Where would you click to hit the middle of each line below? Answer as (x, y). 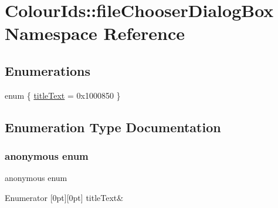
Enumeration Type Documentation (113, 127)
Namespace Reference (95, 33)
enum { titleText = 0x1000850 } (63, 95)
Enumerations (48, 70)
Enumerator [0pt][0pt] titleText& (64, 197)
